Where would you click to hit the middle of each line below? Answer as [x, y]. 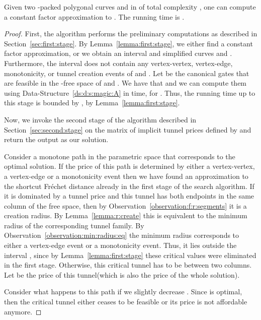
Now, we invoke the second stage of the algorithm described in [100, 119]
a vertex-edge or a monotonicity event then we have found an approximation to [126, 176]
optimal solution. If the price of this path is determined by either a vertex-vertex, [129, 166]
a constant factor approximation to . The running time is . [94, 16]
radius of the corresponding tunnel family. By [74, 225]
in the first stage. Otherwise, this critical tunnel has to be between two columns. [128, 265]
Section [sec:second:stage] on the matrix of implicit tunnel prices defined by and [128, 129]
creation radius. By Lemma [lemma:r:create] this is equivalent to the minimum [126, 215]
